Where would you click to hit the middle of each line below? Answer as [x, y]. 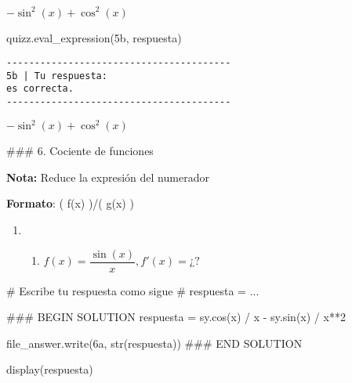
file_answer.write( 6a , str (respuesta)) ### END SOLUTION [154, 343]
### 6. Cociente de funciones [80, 151]
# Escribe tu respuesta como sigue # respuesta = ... [133, 290]
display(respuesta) [50, 369]
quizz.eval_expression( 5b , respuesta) [94, 37]
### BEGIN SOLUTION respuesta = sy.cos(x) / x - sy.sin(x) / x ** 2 [176, 317]
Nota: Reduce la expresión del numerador [108, 177]
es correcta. [40, 89]
